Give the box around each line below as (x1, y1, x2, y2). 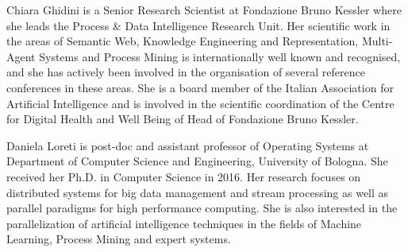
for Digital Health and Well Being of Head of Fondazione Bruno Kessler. (6, 110, 359, 127)
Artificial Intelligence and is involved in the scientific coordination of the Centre (6, 95, 395, 111)
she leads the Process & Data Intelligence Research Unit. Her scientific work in (6, 17, 391, 33)
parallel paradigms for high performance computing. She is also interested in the (6, 200, 398, 216)
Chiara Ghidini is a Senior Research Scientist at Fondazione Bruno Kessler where (6, 2, 402, 17)
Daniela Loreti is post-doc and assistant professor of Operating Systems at (6, 137, 369, 153)
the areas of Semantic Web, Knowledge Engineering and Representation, (6, 33, 359, 49)
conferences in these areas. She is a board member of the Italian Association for (6, 79, 394, 95)
